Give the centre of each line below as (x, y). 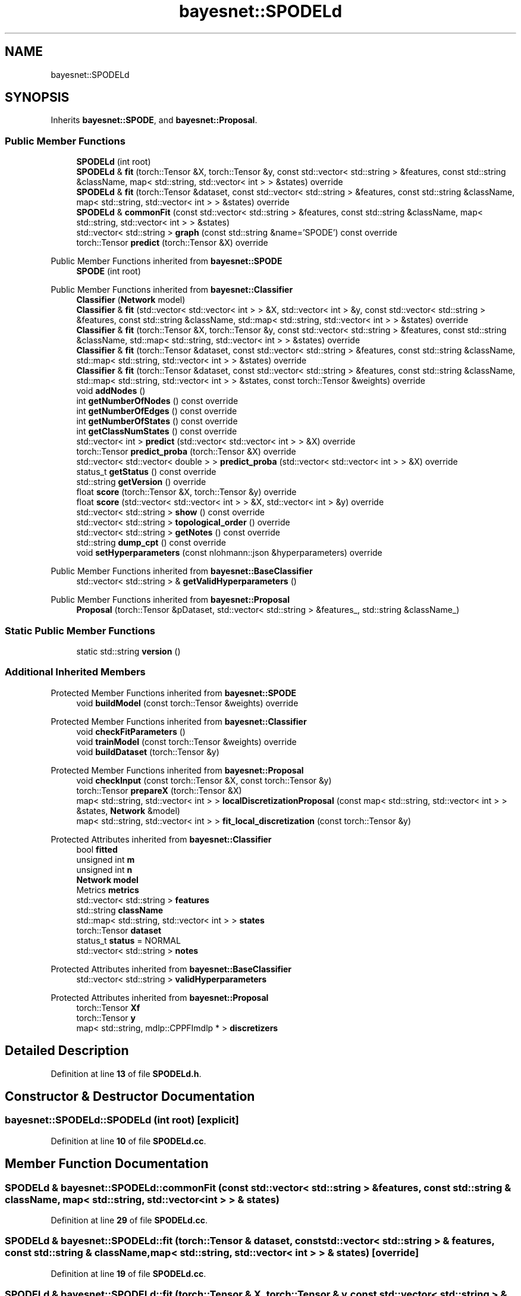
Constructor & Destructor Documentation (130, 1096)
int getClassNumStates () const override (157, 431)
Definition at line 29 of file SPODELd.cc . (129, 1220)
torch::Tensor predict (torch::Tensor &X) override (172, 243)
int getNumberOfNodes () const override (157, 401)
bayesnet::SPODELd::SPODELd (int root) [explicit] (122, 1120)
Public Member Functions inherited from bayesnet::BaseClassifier (182, 571)
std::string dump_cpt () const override (151, 543)
